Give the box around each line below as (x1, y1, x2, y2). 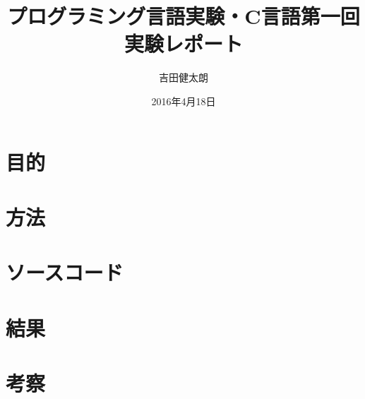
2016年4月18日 (151, 93, 216, 108)
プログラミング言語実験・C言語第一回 (7, 1, 360, 30)
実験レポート (124, 29, 243, 58)
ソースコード (6, 258, 124, 287)
